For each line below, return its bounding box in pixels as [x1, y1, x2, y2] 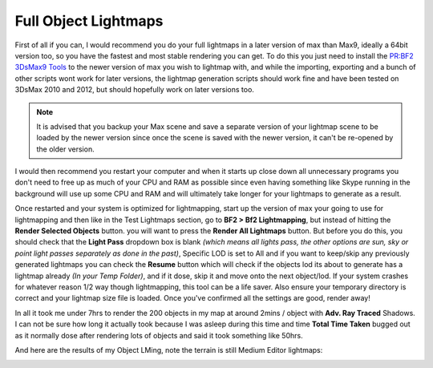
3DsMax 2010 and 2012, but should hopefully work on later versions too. [14, 85, 254, 95]
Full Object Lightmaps [14, 12, 164, 30]
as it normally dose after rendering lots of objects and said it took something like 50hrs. [14, 330, 304, 340]
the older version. [36, 144, 95, 154]
